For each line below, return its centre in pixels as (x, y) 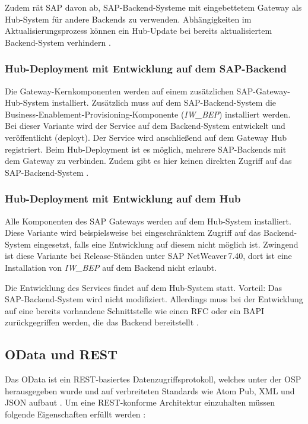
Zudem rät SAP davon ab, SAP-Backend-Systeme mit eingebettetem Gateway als (153, 7)
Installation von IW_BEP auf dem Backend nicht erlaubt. (111, 267)
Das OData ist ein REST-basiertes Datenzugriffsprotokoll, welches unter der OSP (153, 379)
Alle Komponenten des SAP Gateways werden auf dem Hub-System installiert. (148, 221)
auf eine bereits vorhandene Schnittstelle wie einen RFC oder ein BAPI (134, 310)
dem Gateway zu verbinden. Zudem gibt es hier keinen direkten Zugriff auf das (148, 161)
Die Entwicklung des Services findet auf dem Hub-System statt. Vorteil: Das (143, 287)
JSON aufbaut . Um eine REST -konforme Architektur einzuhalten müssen (140, 402)
